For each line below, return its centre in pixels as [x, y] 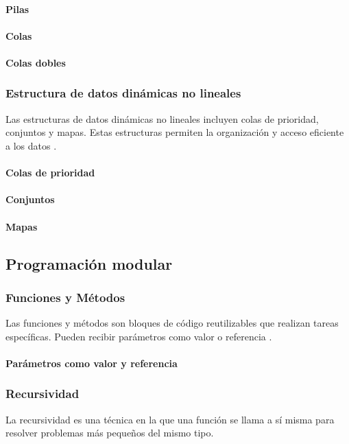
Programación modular [89, 263]
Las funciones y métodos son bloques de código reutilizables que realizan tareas [172, 323]
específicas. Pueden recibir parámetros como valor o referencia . [139, 336]
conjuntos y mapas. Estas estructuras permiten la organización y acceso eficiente [175, 132]
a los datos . [31, 145]
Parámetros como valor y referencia [92, 363]
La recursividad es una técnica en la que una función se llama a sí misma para [170, 419]
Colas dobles [36, 62]
